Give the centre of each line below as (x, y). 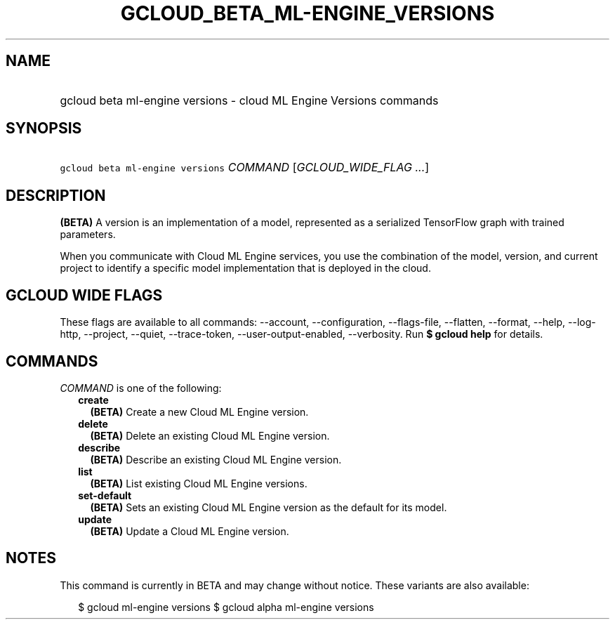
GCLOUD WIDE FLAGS (84, 295)
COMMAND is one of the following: (141, 388)
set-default (105, 495)
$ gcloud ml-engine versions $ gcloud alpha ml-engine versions (226, 607)
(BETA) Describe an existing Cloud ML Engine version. (216, 459)
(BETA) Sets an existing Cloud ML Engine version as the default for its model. (269, 507)
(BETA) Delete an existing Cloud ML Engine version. (210, 435)
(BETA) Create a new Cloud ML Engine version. (199, 412)
